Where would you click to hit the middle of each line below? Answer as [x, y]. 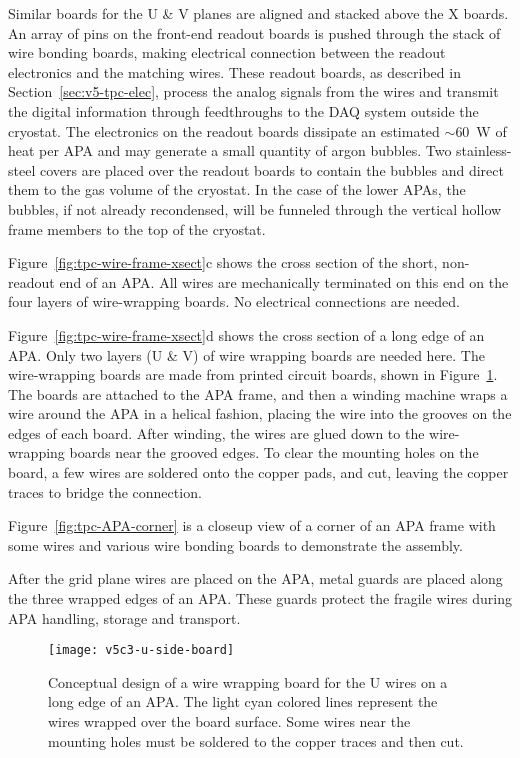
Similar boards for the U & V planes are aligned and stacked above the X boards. [258, 13]
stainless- [484, 150]
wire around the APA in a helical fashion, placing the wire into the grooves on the [260, 413]
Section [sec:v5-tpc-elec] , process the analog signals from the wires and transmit [253, 91]
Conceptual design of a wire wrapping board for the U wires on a [248, 681]
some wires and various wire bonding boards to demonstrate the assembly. [235, 544]
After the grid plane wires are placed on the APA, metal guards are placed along [255, 578]
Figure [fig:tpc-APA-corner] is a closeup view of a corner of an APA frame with [252, 525]
